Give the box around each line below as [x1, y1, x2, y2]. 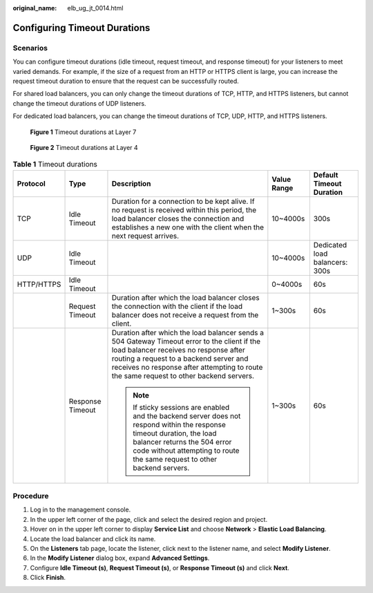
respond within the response [132, 420, 226, 429]
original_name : [12, 4, 57, 12]
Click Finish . [30, 574, 66, 582]
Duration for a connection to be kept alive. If [111, 196, 255, 206]
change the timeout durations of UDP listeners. [12, 99, 146, 107]
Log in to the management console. [30, 505, 131, 514]
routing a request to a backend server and [111, 353, 249, 363]
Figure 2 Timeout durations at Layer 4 [30, 143, 138, 151]
